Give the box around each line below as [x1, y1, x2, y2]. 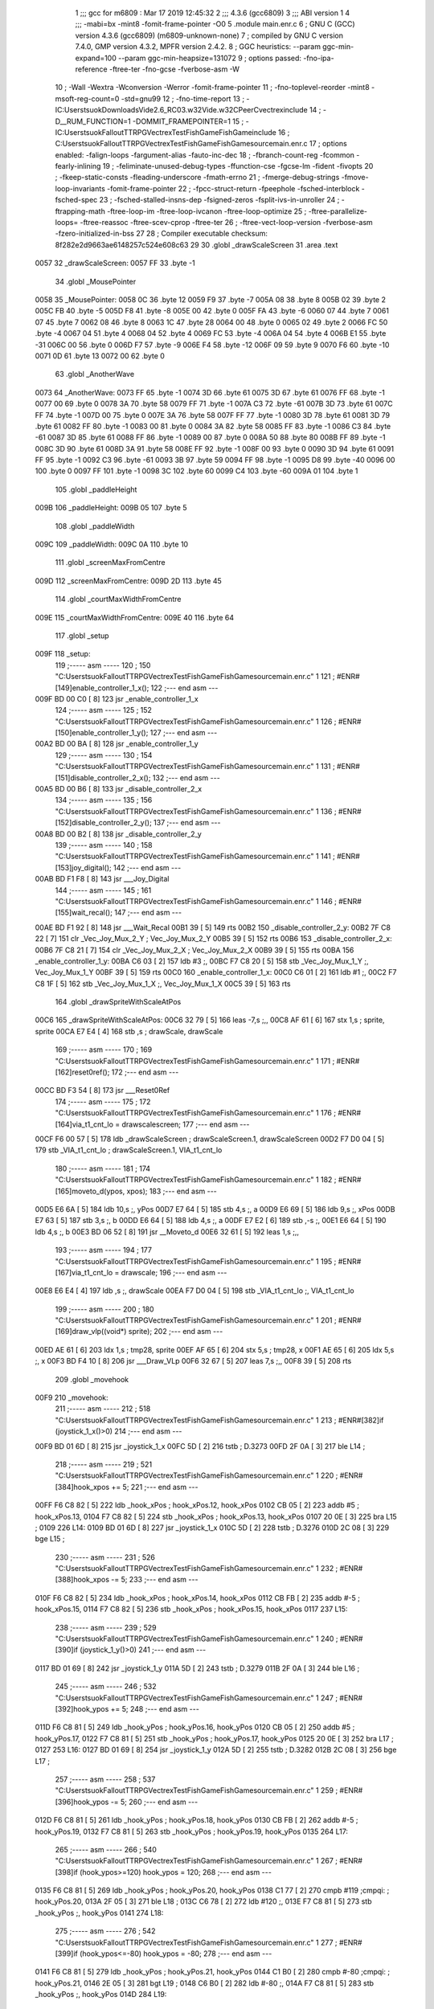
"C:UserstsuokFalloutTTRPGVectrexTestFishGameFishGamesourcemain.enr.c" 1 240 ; [55, 1634, 338, 1643]
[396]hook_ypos [55, 1797, 109, 1806]
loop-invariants [55, 183, 106, 193]
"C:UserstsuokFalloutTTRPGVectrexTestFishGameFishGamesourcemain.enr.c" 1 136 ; [55, 806, 337, 816]
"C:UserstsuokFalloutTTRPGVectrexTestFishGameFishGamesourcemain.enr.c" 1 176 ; [55, 1108, 337, 1118]
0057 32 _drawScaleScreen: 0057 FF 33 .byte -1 [35, 258, 196, 268]
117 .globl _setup [55, 631, 109, 640]
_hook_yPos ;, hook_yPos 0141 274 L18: [35, 1908, 164, 1917]
